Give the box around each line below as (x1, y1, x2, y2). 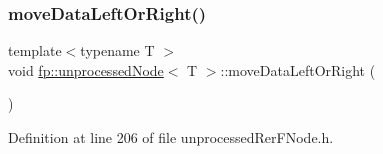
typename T (80, 40, 155, 61)
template (8, 40, 62, 61)
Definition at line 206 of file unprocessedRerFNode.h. (8, 127, 334, 147)
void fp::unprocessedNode (8, 59, 164, 80)
